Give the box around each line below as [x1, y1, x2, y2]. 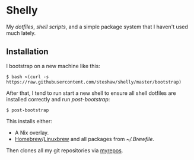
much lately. [6, 29, 36, 36]
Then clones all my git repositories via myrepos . [6, 146, 123, 154]
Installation [6, 47, 49, 57]
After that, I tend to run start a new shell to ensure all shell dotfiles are [6, 89, 176, 97]
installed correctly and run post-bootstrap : [6, 95, 110, 103]
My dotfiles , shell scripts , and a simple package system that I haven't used [6, 23, 189, 30]
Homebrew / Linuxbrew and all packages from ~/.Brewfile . [14, 135, 155, 142]
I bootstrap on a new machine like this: [6, 62, 101, 69]
